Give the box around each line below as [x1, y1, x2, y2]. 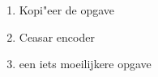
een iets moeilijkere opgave [19, 55, 152, 72]
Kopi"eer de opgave [19, 2, 115, 18]
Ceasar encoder [19, 28, 95, 45]
